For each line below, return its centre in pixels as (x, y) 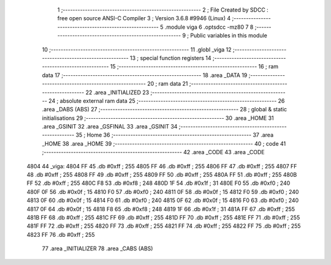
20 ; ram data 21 (168, 84)
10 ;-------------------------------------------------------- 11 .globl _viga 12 (137, 50)
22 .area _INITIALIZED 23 (117, 92)
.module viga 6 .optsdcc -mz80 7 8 (209, 27)
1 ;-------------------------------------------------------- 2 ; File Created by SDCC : (163, 10)
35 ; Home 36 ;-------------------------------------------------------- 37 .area (175, 135)
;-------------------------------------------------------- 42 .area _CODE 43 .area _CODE (153, 152)
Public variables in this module (229, 35)
